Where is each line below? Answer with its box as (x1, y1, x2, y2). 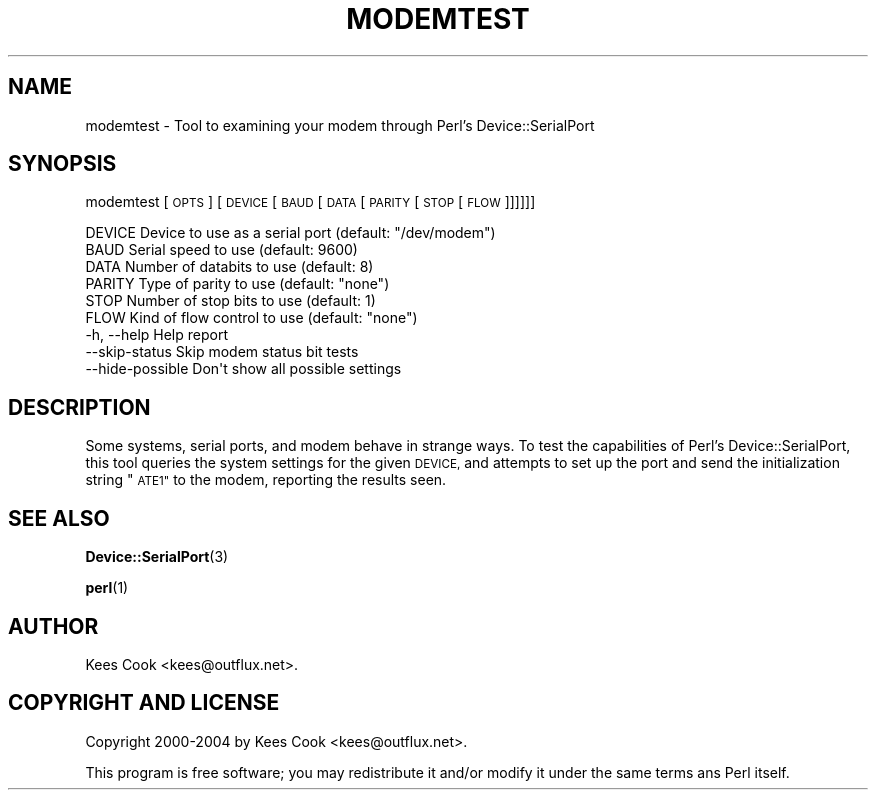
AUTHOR (8, 613, 99, 639)
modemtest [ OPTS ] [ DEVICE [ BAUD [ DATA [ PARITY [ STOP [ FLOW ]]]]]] (85, 193, 536, 211)
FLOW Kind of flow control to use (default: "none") (85, 309, 418, 327)
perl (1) (85, 579, 129, 597)
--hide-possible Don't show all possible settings (85, 360, 402, 378)
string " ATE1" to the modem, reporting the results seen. (85, 471, 447, 489)
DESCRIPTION (8, 394, 151, 420)
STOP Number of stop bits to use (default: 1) (85, 292, 376, 310)
